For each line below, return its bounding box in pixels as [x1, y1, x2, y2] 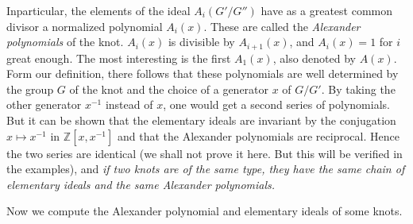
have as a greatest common [261, 2, 392, 18]
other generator [6, 96, 82, 113]
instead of [105, 96, 153, 113]
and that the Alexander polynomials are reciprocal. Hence [118, 127, 399, 144]
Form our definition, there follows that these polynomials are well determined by [6, 65, 399, 82]
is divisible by [168, 33, 235, 50]
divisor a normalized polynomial [6, 17, 163, 34]
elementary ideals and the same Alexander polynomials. [6, 176, 276, 192]
